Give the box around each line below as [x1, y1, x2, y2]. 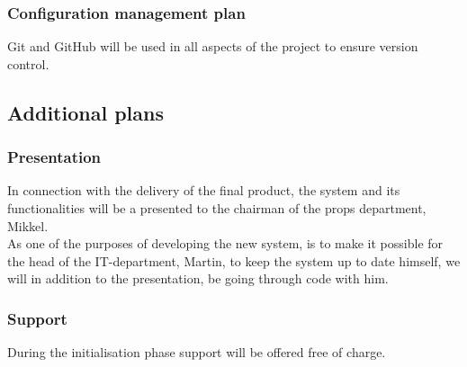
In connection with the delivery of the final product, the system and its [7, 181, 400, 200]
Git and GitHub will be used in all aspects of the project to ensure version [7, 37, 418, 56]
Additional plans [7, 98, 164, 126]
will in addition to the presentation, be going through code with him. [7, 269, 389, 288]
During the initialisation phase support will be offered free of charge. [7, 343, 386, 362]
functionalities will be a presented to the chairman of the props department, [7, 199, 427, 217]
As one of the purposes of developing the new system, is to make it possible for [7, 234, 444, 253]
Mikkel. [7, 216, 49, 235]
